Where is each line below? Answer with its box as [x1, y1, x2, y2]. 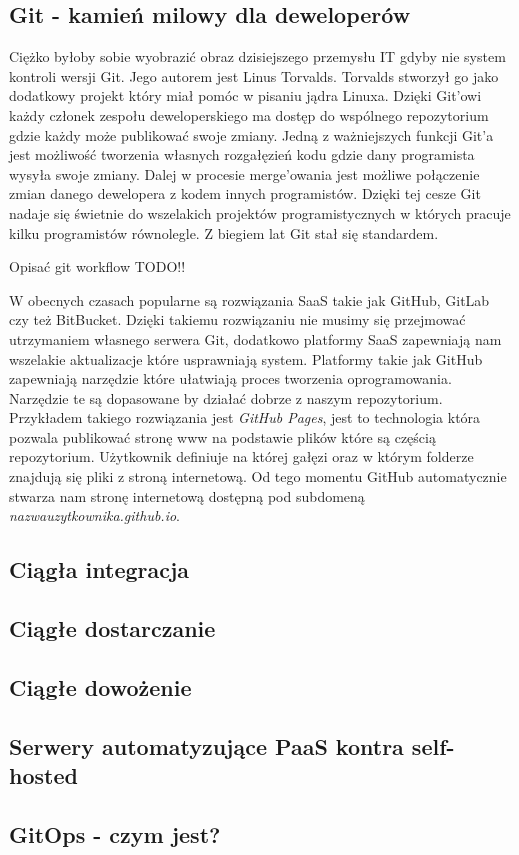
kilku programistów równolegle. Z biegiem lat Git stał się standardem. [9, 222, 439, 243]
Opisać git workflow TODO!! [9, 256, 186, 277]
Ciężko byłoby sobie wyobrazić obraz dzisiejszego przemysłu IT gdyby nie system [9, 46, 506, 67]
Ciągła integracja [9, 554, 190, 585]
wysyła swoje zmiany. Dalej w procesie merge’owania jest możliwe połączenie [9, 163, 480, 184]
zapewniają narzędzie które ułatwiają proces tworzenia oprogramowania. [9, 368, 452, 389]
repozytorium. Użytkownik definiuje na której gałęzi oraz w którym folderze [9, 446, 474, 467]
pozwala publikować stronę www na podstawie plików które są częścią [9, 426, 436, 447]
